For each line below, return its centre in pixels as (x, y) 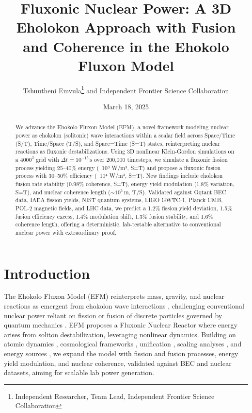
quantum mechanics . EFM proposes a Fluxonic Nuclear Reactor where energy (121, 325)
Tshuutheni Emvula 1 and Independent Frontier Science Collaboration (126, 89)
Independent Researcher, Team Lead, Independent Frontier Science (115, 396)
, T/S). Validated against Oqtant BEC (177, 192)
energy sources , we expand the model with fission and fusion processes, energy (121, 353)
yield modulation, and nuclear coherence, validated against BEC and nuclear (118, 363)
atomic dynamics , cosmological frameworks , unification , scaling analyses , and (123, 344)
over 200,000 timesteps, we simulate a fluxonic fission (161, 159)
